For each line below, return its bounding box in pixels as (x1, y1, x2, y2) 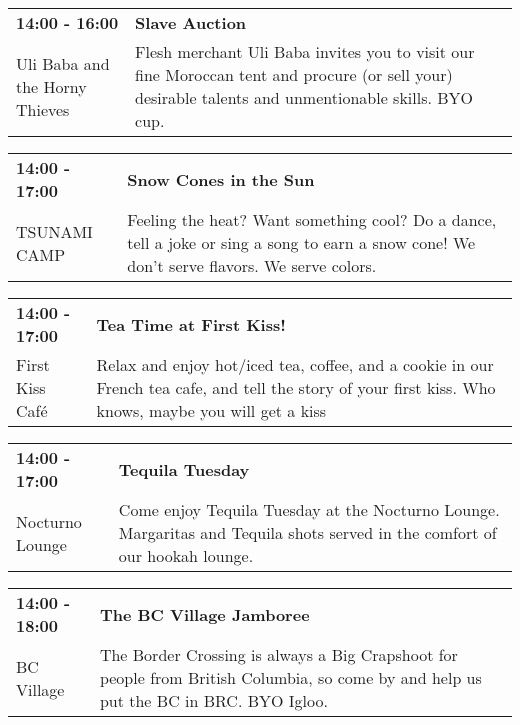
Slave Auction (135, 11, 247, 34)
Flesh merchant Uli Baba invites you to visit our (135, 40, 475, 63)
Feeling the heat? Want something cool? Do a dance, (127, 208, 497, 231)
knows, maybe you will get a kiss (96, 399, 327, 422)
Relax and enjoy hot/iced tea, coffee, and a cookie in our (96, 353, 494, 376)
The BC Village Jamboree (99, 602, 310, 626)
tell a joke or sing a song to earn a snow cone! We (127, 231, 476, 254)
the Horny (16, 74, 87, 98)
